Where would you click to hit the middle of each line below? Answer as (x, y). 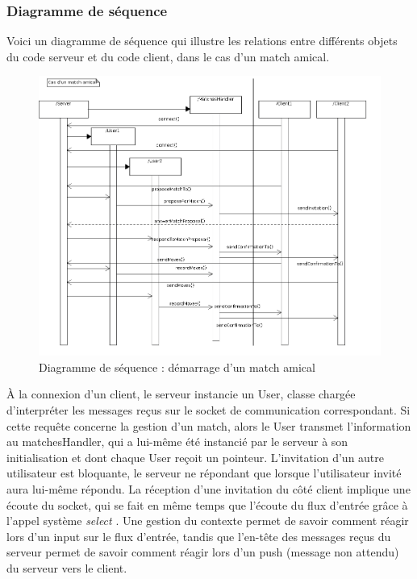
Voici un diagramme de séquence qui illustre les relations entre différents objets (202, 41)
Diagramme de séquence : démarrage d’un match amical (177, 367)
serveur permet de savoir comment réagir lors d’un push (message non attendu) (203, 552)
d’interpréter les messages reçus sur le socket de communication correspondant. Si (208, 410)
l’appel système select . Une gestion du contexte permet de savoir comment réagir (208, 521)
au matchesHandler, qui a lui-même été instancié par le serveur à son (177, 442)
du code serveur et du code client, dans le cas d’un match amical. (168, 56)
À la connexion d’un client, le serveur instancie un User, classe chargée (181, 394)
